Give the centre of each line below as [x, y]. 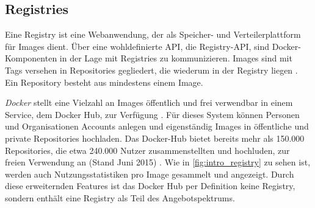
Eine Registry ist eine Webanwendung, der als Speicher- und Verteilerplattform [153, 34]
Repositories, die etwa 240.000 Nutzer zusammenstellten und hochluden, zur [147, 150]
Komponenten [31, 58]
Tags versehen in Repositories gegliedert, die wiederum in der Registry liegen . [151, 70]
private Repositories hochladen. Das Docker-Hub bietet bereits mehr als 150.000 [155, 138]
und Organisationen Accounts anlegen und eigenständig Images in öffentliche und [157, 126]
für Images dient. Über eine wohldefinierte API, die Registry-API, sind [137, 46]
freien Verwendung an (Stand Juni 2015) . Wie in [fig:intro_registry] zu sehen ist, [158, 162]
